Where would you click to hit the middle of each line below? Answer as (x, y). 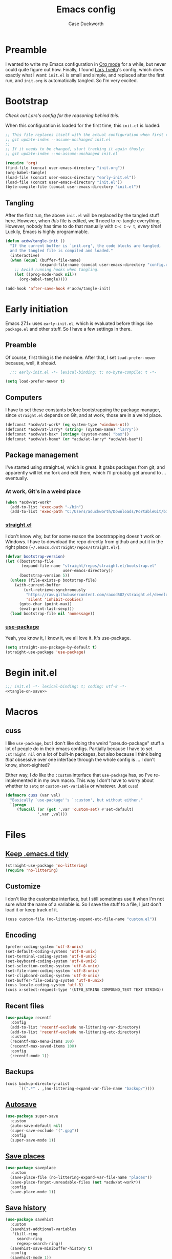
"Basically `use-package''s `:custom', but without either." (77, 800)
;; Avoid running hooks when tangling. (57, 270)
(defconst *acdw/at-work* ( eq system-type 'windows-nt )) (67, 425)
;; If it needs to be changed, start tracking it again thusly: (75, 149)
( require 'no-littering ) (32, 871)
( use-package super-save (32, 1116)
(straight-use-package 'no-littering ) (47, 866)
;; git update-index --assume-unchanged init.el (58, 140)
